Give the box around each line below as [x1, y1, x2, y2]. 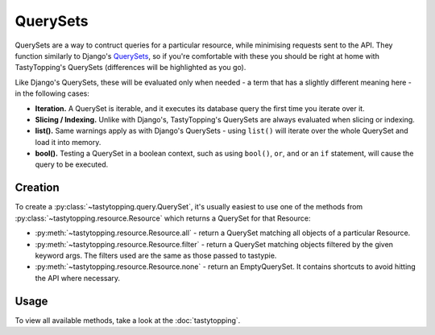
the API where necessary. [35, 273, 121, 283]
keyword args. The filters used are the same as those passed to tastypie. [35, 250, 277, 260]
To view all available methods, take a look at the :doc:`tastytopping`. [14, 315, 241, 325]
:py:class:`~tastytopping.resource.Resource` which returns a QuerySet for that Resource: [14, 213, 311, 223]
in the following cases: [14, 89, 90, 98]
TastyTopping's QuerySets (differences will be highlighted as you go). [14, 63, 246, 72]
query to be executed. [35, 159, 109, 169]
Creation [14, 181, 60, 195]
